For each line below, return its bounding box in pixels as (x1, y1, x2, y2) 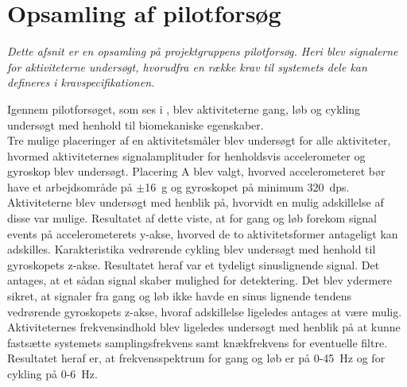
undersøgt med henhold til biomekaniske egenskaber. (7, 116, 264, 133)
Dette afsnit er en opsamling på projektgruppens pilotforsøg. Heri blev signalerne (7, 43, 398, 60)
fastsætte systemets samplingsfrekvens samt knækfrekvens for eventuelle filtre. (7, 334, 388, 350)
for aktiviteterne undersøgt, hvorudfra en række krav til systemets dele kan (7, 58, 367, 75)
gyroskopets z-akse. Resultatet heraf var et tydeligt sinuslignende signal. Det (7, 256, 380, 273)
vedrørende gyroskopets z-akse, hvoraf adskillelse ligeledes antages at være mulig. (7, 303, 402, 319)
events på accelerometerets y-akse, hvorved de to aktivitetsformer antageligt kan (7, 225, 398, 242)
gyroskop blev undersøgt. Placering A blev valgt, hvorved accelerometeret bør (7, 163, 386, 180)
